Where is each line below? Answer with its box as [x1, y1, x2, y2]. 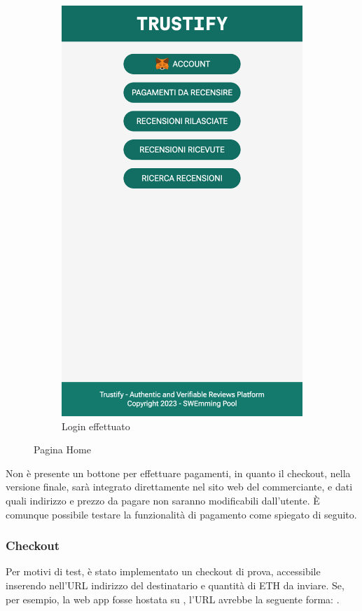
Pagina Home [34, 442, 91, 457]
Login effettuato [62, 418, 130, 433]
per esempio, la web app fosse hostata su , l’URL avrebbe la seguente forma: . [6, 591, 340, 606]
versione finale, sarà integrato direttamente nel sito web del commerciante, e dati [6, 479, 353, 494]
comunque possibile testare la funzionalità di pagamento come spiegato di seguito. [6, 507, 357, 521]
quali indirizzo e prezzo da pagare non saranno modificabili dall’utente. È [6, 493, 320, 508]
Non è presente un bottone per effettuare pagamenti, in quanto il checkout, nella [6, 465, 351, 480]
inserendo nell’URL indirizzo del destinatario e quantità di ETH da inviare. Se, [6, 578, 344, 593]
